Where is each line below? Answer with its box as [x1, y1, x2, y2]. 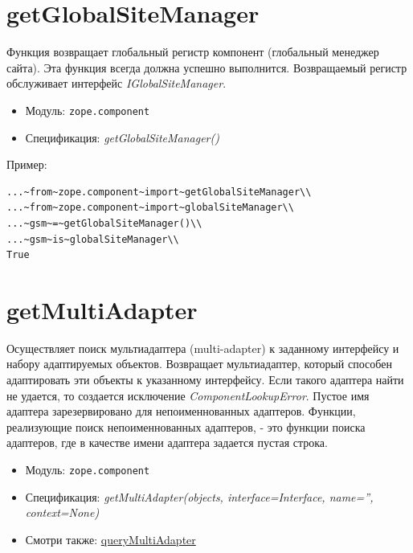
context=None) [25, 504, 100, 521]
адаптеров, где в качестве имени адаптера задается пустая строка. [6, 434, 328, 451]
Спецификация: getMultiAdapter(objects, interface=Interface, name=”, [25, 488, 374, 505]
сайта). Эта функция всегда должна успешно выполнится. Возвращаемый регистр [6, 59, 407, 76]
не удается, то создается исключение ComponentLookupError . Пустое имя [6, 387, 370, 403]
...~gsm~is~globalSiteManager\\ [6, 233, 179, 245]
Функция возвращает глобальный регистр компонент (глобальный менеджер [6, 43, 379, 60]
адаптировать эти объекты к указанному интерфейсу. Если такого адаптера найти [6, 371, 404, 388]
